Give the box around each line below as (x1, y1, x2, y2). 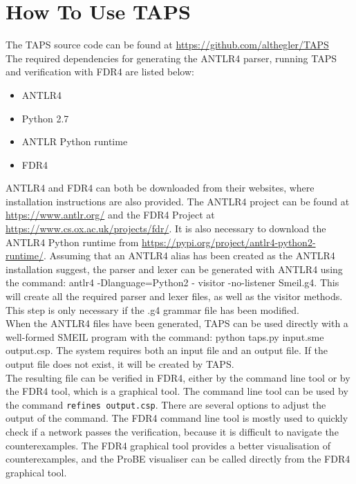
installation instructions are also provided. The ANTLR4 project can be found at (6, 194, 350, 208)
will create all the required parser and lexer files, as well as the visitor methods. (6, 289, 343, 304)
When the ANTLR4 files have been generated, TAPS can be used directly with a (6, 316, 348, 331)
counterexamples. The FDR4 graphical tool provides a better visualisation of (6, 438, 331, 452)
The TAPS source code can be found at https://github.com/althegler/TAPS (6, 37, 329, 52)
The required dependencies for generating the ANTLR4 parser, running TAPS (6, 50, 337, 65)
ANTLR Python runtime (21, 134, 128, 149)
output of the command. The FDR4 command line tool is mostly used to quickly (6, 411, 348, 425)
